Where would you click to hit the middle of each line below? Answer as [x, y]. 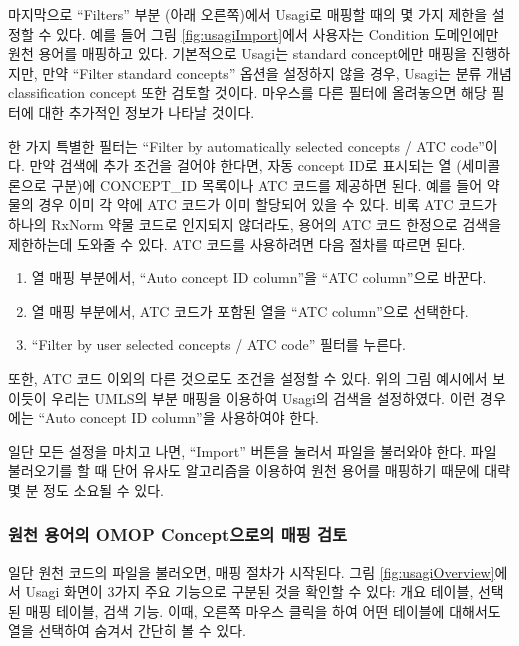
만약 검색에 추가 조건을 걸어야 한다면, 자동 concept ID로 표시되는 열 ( [245, 165]
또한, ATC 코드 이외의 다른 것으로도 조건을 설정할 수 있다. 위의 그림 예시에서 [248, 377]
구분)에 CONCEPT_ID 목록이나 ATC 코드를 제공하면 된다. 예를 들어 [267, 184]
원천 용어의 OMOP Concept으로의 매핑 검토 [178, 534]
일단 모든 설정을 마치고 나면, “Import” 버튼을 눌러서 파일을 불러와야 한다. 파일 [252, 450]
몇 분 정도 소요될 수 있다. [86, 489]
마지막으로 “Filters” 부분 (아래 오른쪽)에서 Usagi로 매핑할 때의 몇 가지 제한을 [248, 14]
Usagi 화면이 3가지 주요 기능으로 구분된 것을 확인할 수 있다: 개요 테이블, [249, 591]
